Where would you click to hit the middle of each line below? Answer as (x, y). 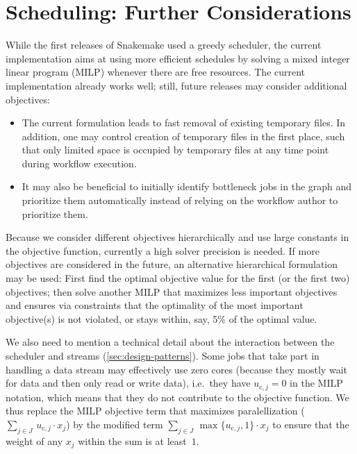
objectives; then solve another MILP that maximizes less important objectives (172, 291)
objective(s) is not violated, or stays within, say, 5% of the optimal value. (161, 318)
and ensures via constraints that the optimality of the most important (155, 305)
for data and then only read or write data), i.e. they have (128, 383)
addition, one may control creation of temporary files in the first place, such (183, 136)
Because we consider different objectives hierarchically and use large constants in (177, 237)
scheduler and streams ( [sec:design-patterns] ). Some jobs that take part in (163, 355)
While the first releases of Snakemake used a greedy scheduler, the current (164, 45)
